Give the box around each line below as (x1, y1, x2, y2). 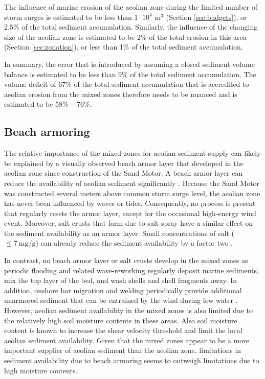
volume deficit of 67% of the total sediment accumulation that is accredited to (4, 79, 249, 89)
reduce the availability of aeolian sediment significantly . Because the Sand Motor (4, 177, 260, 188)
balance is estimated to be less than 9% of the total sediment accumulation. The (4, 68, 256, 79)
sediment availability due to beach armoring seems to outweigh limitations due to (4, 355, 259, 366)
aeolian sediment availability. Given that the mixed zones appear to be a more (4, 335, 250, 345)
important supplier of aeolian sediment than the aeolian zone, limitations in (4, 345, 241, 356)
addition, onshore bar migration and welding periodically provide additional (4, 285, 242, 295)
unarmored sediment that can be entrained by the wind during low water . (4, 295, 238, 305)
